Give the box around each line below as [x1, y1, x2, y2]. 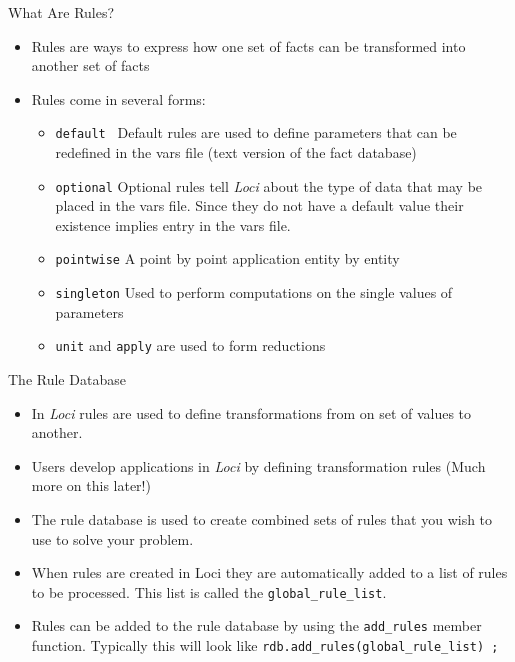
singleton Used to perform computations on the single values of [55, 282, 453, 303]
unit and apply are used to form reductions [55, 335, 326, 356]
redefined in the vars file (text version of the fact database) [55, 142, 417, 163]
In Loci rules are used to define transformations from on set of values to [31, 402, 472, 423]
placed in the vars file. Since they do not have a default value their [55, 195, 464, 216]
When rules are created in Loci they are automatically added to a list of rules [31, 562, 508, 583]
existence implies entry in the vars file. [55, 214, 291, 235]
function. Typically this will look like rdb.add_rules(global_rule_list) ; [31, 635, 499, 656]
